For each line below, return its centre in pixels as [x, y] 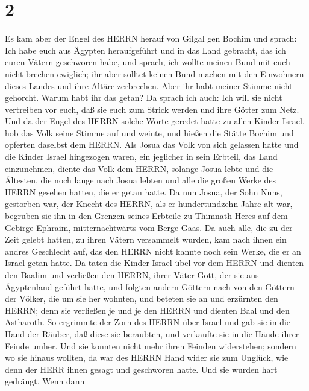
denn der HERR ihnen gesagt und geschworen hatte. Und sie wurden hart [141, 369]
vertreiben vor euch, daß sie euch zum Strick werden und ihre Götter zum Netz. [152, 109]
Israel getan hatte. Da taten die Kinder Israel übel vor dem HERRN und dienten [154, 263]
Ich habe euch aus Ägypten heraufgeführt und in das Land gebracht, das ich [145, 50]
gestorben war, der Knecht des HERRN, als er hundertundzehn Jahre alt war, [149, 204]
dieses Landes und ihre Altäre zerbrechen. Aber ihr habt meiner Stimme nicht [149, 85]
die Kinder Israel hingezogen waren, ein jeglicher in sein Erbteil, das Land [141, 157]
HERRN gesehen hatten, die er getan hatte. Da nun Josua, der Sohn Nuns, [144, 192]
